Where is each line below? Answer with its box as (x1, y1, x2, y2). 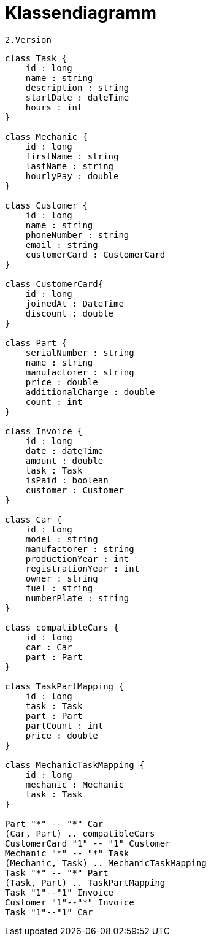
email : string (25, 239, 98, 250)
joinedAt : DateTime (25, 298, 124, 309)
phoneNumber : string (25, 229, 129, 240)
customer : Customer (25, 485, 124, 495)
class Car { (5, 514, 62, 524)
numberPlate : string (25, 593, 129, 603)
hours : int (25, 102, 83, 112)
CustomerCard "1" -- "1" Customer (5, 838, 171, 848)
